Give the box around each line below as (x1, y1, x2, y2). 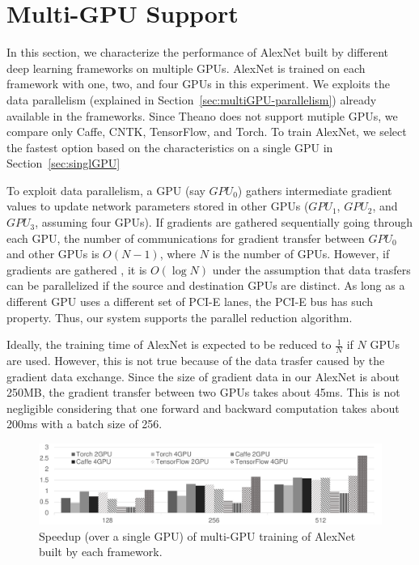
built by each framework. (39, 543, 163, 560)
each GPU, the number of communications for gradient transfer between (6, 229, 365, 246)
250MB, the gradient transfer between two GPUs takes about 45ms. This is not (6, 384, 400, 401)
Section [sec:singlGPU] (6, 155, 121, 172)
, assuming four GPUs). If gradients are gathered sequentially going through (35, 214, 413, 231)
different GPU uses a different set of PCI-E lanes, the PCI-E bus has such (6, 293, 374, 310)
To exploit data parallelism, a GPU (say (6, 181, 205, 198)
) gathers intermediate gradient (237, 181, 392, 198)
